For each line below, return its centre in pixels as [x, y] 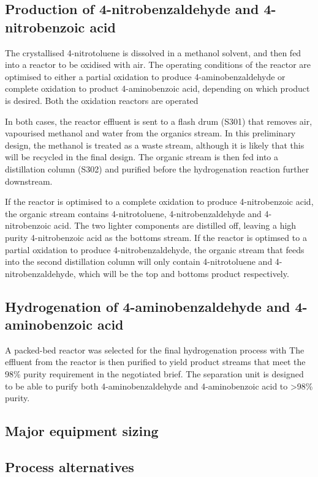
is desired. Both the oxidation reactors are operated [102, 100]
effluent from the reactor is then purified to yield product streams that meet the [155, 362]
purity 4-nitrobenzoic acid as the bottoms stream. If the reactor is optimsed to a [156, 237]
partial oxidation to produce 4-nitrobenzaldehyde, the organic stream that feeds [155, 249]
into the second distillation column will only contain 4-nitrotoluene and [139, 261]
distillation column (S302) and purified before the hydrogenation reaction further [157, 168]
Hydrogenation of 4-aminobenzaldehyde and [148, 306]
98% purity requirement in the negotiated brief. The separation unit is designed [154, 374]
